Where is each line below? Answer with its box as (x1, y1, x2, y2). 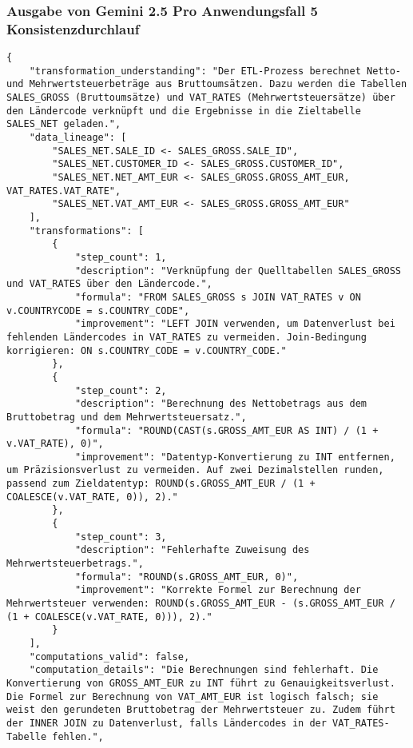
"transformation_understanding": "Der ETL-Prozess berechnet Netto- (29, 65, 401, 77)
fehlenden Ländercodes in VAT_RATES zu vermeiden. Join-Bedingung (6, 331, 367, 343)
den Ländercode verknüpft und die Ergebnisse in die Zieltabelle (6, 105, 361, 117)
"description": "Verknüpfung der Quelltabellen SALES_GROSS (74, 265, 401, 277)
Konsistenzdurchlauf (6, 18, 140, 38)
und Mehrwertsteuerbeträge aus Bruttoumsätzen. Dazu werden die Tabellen (6, 78, 407, 90)
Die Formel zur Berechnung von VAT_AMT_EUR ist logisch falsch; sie (6, 690, 379, 702)
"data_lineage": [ (29, 132, 127, 144)
